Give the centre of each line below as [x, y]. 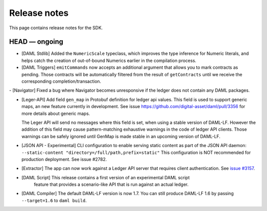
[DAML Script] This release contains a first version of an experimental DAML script [106, 177]
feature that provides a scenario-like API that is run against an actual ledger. [111, 185]
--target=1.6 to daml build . [54, 200]
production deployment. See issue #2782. [64, 159]
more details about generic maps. [56, 113]
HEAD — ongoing [36, 42]
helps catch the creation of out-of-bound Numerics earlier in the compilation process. [109, 60]
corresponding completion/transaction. [61, 81]
